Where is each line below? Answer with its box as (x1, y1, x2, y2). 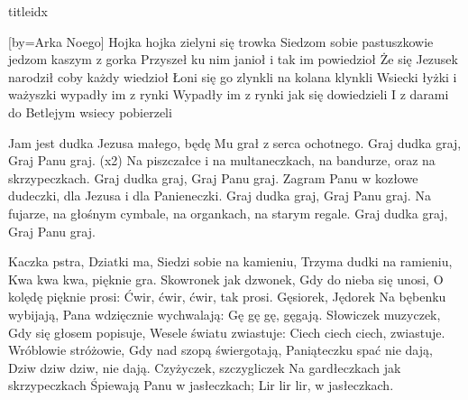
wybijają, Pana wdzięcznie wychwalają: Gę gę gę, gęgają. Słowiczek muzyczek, (8, 304, 441, 323)
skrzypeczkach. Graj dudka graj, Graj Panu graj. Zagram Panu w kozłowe (8, 168, 418, 187)
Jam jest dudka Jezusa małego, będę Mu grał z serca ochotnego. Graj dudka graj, (8, 133, 462, 152)
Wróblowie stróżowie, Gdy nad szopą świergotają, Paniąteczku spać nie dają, (8, 340, 433, 359)
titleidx (8, 2, 48, 20)
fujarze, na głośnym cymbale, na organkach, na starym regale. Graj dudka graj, (8, 203, 448, 222)
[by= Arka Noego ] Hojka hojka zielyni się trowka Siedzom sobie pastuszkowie (8, 32, 434, 51)
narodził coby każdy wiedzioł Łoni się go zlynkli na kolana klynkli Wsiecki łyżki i (8, 67, 457, 86)
